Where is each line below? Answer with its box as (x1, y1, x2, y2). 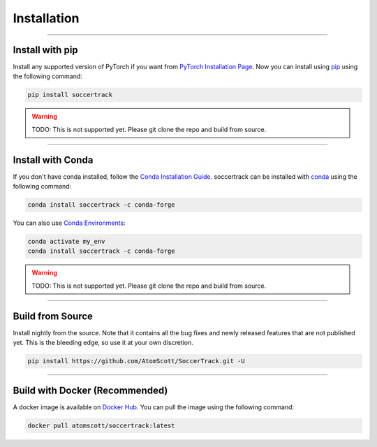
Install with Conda (13, 154, 94, 166)
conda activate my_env (27, 237, 105, 246)
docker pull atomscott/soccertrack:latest (27, 421, 175, 430)
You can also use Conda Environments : (13, 219, 126, 227)
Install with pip (13, 44, 78, 56)
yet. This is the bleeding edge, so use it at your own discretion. (13, 339, 193, 347)
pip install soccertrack (27, 91, 113, 99)
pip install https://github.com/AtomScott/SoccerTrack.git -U (27, 357, 245, 365)
